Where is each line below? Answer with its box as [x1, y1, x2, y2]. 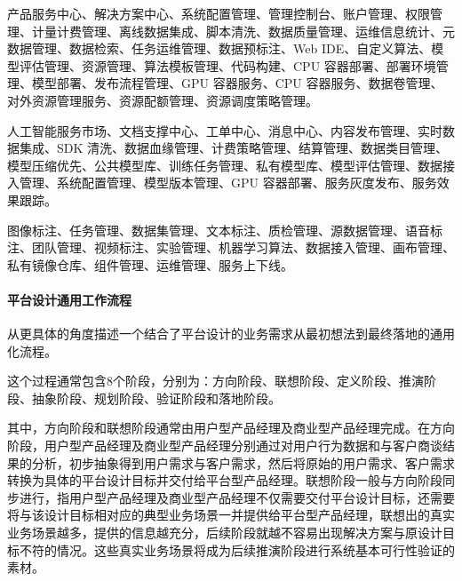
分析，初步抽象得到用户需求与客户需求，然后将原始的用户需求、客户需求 [31, 453, 455, 472]
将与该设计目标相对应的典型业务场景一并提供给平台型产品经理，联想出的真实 [7, 505, 455, 524]
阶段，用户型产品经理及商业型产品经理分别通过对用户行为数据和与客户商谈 [7, 436, 442, 455]
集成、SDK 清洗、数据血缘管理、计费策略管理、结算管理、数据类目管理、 [19, 139, 449, 157]
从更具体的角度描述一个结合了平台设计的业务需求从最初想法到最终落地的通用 [7, 324, 455, 343]
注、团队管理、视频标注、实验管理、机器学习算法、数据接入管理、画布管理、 [7, 238, 455, 257]
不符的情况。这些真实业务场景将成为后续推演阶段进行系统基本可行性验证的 [19, 540, 455, 559]
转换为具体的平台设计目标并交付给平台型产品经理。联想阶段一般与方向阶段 [7, 471, 442, 489]
